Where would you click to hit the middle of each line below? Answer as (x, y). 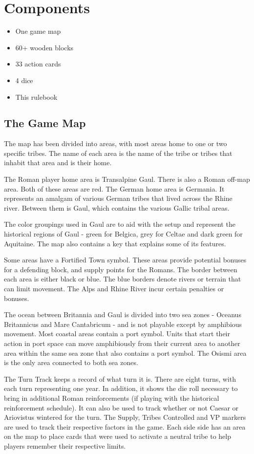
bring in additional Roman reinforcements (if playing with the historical (112, 398)
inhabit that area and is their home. (58, 162)
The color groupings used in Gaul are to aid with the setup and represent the (120, 224)
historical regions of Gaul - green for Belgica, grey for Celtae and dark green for (123, 234)
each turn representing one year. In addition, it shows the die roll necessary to (121, 388)
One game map (38, 31)
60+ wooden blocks (44, 47)
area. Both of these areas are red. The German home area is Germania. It (114, 188)
